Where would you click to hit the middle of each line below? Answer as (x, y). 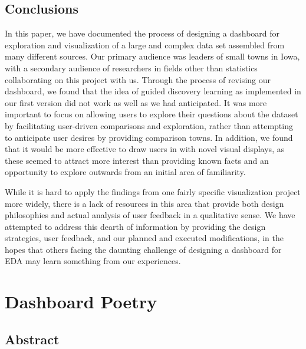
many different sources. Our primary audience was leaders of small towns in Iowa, (152, 56)
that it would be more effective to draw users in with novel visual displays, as (145, 149)
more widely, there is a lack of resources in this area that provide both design (144, 203)
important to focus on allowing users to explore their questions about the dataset (152, 114)
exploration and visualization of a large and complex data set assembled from (145, 45)
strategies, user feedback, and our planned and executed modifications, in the (144, 238)
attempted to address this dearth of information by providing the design (135, 226)
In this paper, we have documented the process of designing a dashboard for (142, 33)
